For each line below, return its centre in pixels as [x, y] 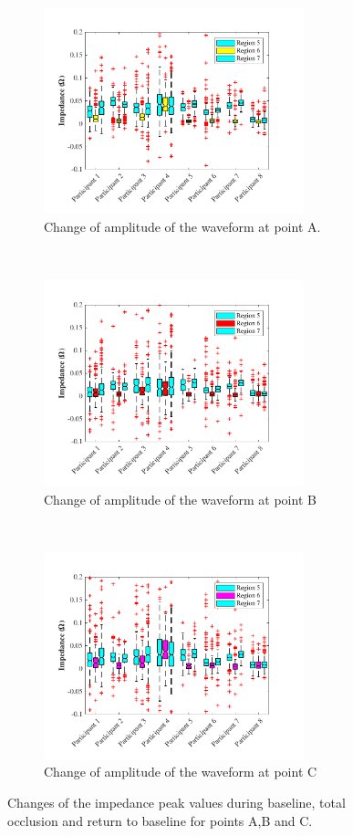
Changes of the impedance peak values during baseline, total [176, 803]
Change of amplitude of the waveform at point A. [182, 227]
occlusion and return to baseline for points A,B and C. [160, 820]
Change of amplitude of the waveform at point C [181, 772]
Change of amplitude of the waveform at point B [180, 499]
